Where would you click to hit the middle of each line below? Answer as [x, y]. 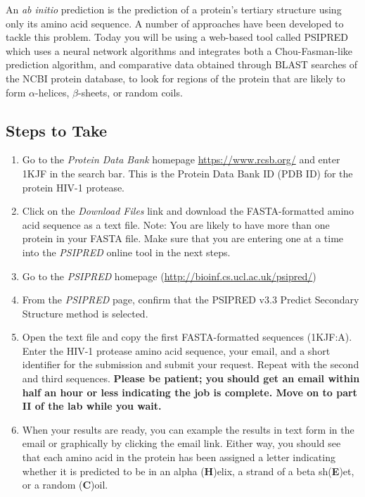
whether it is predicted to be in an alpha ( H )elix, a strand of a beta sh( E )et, [188, 471]
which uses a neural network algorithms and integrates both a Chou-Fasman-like [179, 50]
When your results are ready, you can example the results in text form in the [188, 429]
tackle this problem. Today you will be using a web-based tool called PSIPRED [177, 37]
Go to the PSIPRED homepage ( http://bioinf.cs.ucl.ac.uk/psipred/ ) [169, 276]
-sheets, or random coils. [130, 92]
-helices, [52, 92]
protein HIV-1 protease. [73, 187]
